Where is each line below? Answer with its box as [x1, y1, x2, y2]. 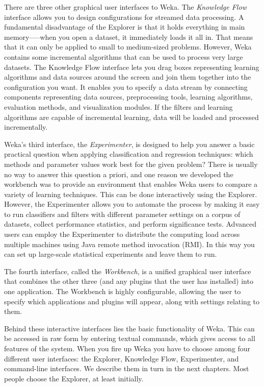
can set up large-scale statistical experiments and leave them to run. [4, 249, 217, 259]
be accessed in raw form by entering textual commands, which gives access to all [4, 333, 255, 344]
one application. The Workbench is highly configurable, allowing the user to [4, 286, 241, 297]
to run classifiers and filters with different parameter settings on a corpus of [4, 208, 241, 219]
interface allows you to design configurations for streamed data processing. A [4, 11, 244, 22]
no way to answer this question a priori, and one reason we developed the [4, 168, 233, 179]
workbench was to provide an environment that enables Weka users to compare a [4, 179, 258, 189]
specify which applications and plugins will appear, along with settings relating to [4, 296, 260, 306]
